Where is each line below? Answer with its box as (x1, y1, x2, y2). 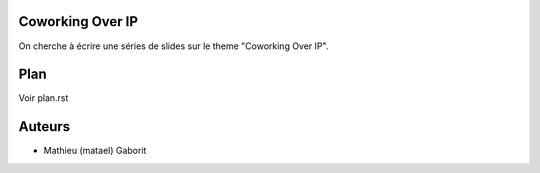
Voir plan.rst (18, 92, 69, 104)
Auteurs (18, 118, 71, 135)
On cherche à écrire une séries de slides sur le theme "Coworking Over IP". (18, 40, 329, 52)
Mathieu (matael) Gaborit (43, 145, 147, 157)
